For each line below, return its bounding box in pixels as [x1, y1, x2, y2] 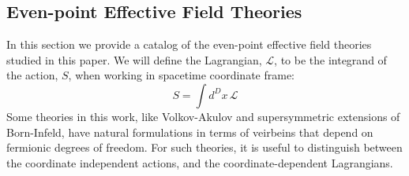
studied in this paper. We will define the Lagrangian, [6, 51, 262, 68]
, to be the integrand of [274, 51, 387, 68]
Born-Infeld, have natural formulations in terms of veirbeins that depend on [6, 123, 373, 140]
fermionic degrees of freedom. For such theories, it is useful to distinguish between [6, 139, 403, 156]
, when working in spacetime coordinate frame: [68, 67, 295, 83]
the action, [6, 67, 58, 83]
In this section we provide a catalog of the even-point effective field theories [6, 36, 372, 53]
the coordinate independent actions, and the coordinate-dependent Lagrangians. [6, 154, 393, 170]
